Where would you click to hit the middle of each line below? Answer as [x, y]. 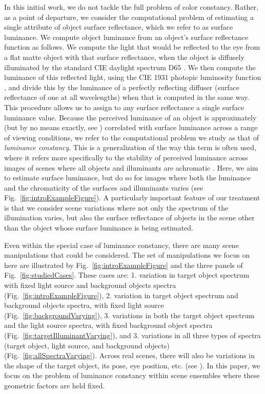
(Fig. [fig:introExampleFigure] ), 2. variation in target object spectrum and [121, 295]
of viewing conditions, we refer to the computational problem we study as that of [131, 137]
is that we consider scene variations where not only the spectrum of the [116, 207]
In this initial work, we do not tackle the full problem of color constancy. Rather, [131, 7]
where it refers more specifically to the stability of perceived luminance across [126, 157]
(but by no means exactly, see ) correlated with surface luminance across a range [131, 127]
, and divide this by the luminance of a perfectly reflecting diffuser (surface [122, 87]
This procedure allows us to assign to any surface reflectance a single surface [124, 107]
